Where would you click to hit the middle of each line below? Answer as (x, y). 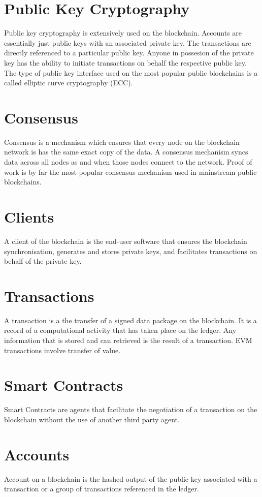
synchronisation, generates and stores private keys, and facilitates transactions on (131, 251)
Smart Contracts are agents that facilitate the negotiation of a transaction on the (131, 409)
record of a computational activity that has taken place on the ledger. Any (120, 330)
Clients (29, 216)
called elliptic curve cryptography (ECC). (69, 83)
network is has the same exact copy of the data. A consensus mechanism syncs (126, 152)
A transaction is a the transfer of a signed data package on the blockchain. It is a (130, 320)
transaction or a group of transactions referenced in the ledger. (102, 489)
